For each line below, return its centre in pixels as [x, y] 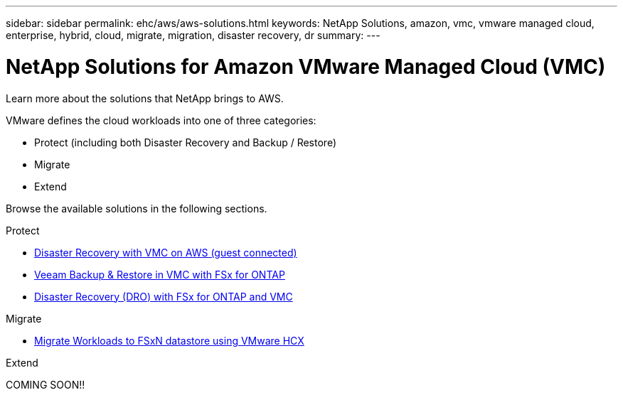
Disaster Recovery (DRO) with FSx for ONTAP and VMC [164, 296]
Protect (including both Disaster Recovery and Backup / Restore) [185, 142]
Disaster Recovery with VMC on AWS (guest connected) [166, 252]
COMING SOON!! [46, 384]
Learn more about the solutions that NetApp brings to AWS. [145, 98]
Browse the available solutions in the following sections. [137, 208]
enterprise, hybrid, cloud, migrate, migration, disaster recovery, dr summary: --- [193, 35]
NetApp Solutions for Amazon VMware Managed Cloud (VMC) [306, 66]
